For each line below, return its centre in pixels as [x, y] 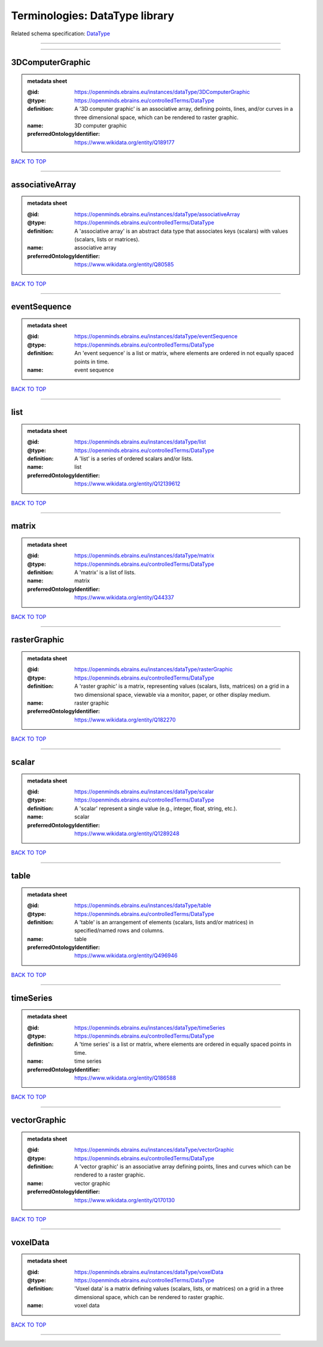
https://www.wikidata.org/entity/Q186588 [125, 1078]
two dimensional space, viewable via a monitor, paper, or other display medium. [173, 694]
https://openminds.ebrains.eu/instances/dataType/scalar [144, 791]
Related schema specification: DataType [61, 34]
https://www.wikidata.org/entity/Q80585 [124, 265]
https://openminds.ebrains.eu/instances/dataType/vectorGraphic [154, 1150]
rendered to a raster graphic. [110, 1175]
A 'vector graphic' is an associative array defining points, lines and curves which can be [183, 1166]
